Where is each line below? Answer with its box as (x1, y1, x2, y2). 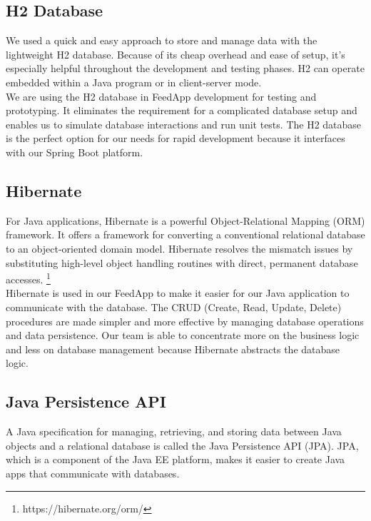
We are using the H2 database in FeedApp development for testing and (6, 88, 317, 103)
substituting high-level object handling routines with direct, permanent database (6, 255, 358, 270)
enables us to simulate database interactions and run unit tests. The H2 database (6, 116, 362, 131)
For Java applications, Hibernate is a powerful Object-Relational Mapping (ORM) (6, 213, 365, 228)
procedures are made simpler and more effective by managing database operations (6, 313, 364, 328)
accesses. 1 (6, 270, 51, 286)
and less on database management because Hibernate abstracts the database (6, 341, 340, 356)
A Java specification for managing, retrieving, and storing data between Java (6, 424, 342, 439)
